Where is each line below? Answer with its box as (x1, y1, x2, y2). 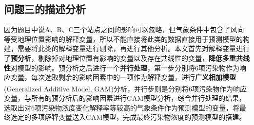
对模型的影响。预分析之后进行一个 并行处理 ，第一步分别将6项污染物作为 (11, 62, 239, 72)
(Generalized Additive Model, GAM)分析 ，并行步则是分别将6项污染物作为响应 (4, 83, 247, 93)
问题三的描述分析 (4, 1, 86, 17)
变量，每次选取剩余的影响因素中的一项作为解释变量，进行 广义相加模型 (10, 72, 236, 82)
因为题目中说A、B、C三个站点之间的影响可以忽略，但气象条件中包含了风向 (4, 24, 244, 35)
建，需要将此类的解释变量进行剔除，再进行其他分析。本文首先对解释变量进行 (4, 43, 250, 54)
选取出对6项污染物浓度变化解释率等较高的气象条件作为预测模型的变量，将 (4, 102, 239, 112)
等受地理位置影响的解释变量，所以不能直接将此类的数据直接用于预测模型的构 (4, 34, 250, 44)
